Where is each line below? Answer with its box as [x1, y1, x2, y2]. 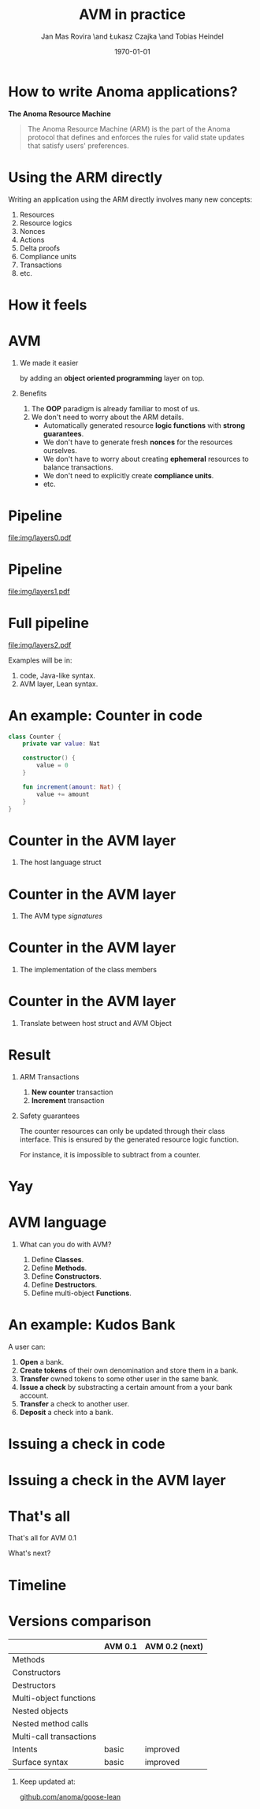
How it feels [8, 295, 87, 314]
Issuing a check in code [8, 1436, 165, 1453]
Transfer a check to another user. [19, 1399, 130, 1409]
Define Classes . [31, 1255, 84, 1265]
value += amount [36, 790, 90, 798]
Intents [12, 1744, 38, 1755]
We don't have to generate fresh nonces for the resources [43, 437, 233, 447]
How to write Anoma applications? [8, 83, 238, 100]
